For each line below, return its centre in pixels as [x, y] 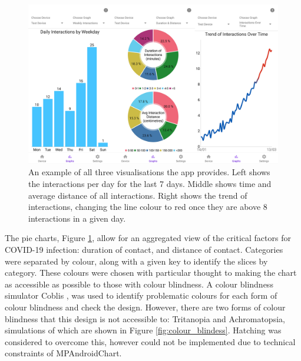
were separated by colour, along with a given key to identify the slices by [136, 261]
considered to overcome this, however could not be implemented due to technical [150, 341]
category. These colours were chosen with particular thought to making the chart [151, 273]
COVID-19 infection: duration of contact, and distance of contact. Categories [144, 249]
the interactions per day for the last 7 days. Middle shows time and [150, 183]
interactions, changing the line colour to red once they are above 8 [148, 207]
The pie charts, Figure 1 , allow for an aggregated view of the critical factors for [148, 238]
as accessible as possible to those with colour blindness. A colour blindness [139, 284]
